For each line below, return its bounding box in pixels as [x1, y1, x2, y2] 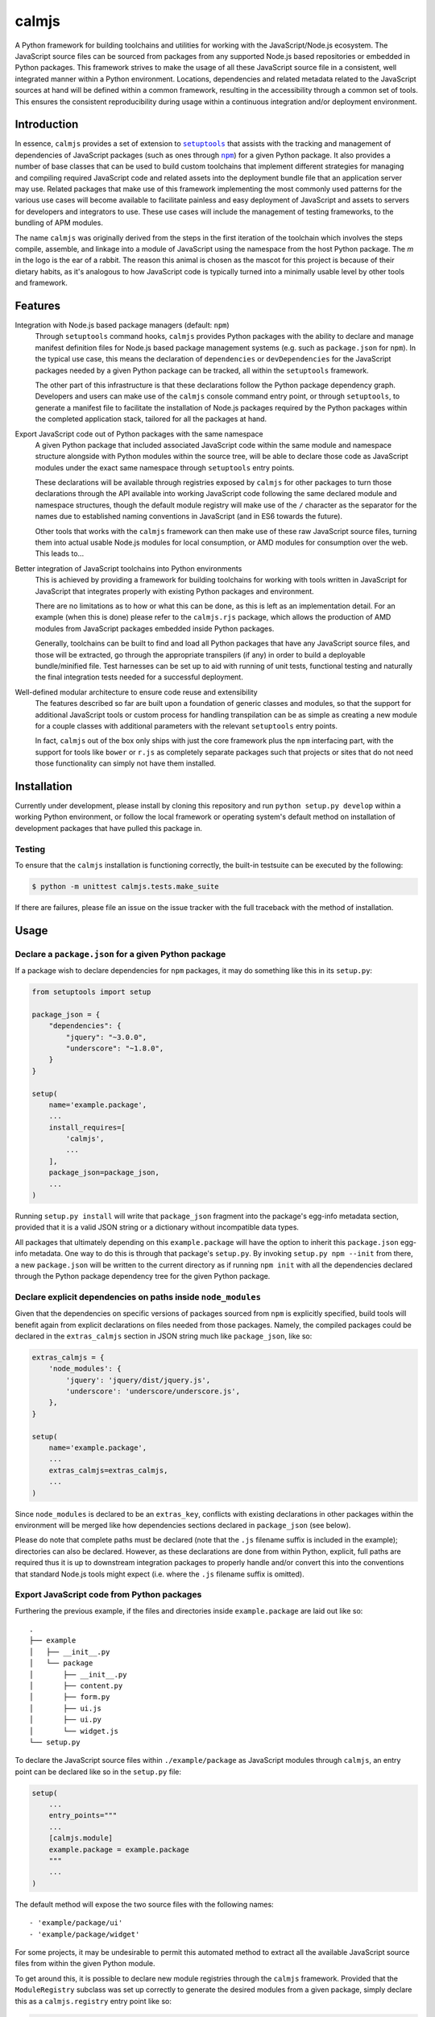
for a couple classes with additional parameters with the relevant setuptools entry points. [35, 720, 338, 730]
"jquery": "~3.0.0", [65, 1033, 147, 1042]
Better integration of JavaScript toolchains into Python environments [14, 563, 242, 573]
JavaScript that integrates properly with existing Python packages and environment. [35, 586, 314, 596]
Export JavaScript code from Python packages [14, 1589, 202, 1601]
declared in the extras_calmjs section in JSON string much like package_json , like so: [14, 1331, 313, 1341]
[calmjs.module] [48, 1834, 113, 1843]
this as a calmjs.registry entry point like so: [14, 1996, 172, 2006]
